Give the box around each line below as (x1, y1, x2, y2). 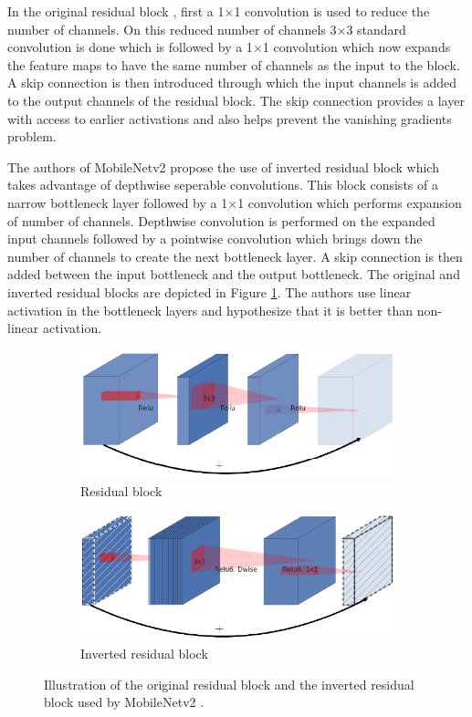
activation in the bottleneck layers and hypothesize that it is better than (7, 300, 414, 319)
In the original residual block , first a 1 (7, 2, 225, 20)
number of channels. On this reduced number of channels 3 (7, 19, 337, 38)
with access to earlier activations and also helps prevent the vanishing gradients (7, 109, 452, 128)
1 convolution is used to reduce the (234, 2, 430, 20)
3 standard (346, 19, 406, 38)
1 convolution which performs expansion (237, 192, 462, 212)
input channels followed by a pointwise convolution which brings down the (7, 229, 423, 248)
